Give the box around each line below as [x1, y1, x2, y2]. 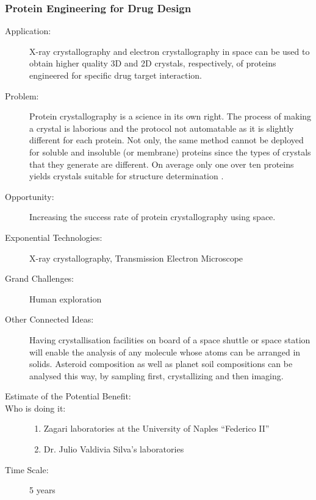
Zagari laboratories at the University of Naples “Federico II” [43, 422, 270, 435]
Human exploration [29, 292, 102, 305]
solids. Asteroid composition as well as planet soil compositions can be [29, 357, 293, 370]
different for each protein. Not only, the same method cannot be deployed [29, 134, 304, 146]
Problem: [5, 89, 39, 102]
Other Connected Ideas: [5, 313, 94, 326]
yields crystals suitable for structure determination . [29, 170, 224, 182]
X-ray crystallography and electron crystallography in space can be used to [29, 45, 310, 57]
